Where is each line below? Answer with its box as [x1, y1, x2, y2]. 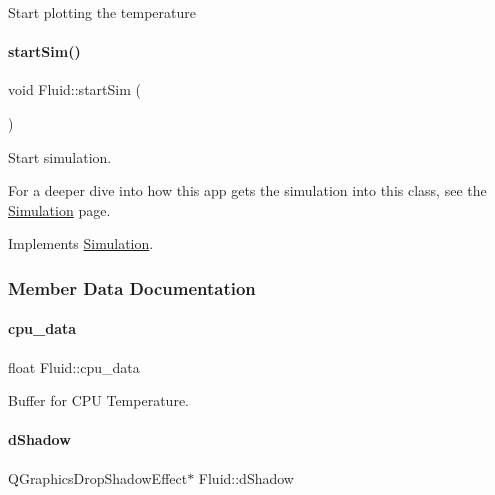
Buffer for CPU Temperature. [8, 390, 189, 411]
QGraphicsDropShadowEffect [8, 467, 188, 488]
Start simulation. [8, 146, 112, 167]
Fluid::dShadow [198, 467, 294, 488]
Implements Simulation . [8, 233, 154, 254]
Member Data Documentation [8, 275, 256, 300]
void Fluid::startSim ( [8, 79, 141, 100]
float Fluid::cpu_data [8, 356, 140, 377]
